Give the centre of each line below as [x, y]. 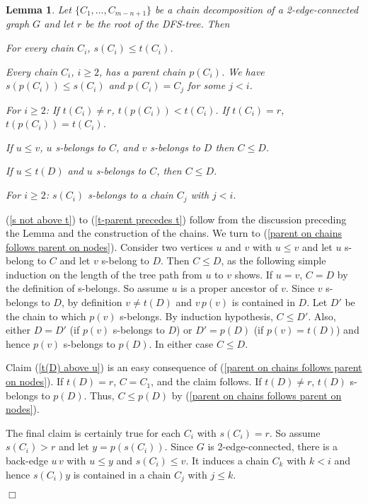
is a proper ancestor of [229, 288]
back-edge [27, 461]
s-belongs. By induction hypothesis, [196, 316]
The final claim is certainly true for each [93, 432]
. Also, [322, 316]
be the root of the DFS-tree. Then [157, 24]
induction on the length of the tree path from [104, 274]
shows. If [254, 274]
